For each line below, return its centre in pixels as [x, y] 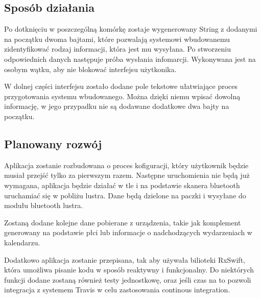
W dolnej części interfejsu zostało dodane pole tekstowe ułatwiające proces [121, 86]
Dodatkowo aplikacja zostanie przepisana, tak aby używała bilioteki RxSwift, [125, 259]
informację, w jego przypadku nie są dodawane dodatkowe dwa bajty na [117, 106]
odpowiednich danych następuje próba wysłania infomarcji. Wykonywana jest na [130, 59]
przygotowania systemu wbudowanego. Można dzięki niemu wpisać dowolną [122, 96]
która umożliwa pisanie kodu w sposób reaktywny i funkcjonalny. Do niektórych [129, 270]
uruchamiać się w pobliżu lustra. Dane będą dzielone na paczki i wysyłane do [125, 195]
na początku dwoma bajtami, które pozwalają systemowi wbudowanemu [117, 39]
